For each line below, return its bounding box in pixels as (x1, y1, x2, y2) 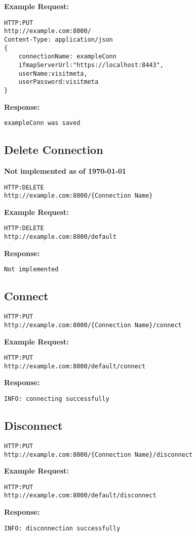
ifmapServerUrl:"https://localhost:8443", (18, 61, 164, 69)
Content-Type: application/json (4, 36, 113, 43)
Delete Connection (4, 142, 103, 157)
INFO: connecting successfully (4, 395, 109, 403)
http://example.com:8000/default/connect (4, 362, 146, 370)
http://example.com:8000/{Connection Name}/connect (4, 321, 182, 329)
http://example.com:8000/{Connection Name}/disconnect (4, 451, 193, 458)
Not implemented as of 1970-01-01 (4, 165, 127, 176)
